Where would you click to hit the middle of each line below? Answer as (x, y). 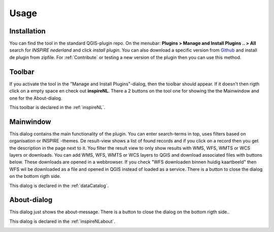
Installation (27, 31)
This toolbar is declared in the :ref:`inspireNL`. (57, 107)
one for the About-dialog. (36, 98)
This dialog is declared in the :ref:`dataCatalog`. (59, 185)
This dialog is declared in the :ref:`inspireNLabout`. (62, 221)
